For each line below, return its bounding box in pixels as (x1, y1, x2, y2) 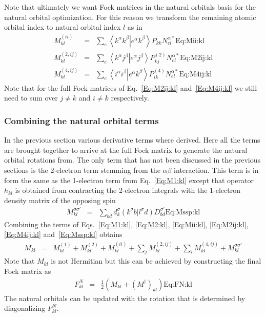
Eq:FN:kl (164, 281, 192, 288)
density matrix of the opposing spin (4, 194, 116, 205)
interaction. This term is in (174, 164, 259, 175)
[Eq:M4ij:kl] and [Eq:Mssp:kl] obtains (4, 229, 123, 240)
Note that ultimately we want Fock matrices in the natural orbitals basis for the (4, 2, 256, 12)
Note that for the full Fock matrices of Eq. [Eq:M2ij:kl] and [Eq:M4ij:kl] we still (4, 82, 257, 93)
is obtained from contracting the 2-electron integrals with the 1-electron (15, 185, 240, 195)
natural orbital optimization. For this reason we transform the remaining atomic (4, 11, 256, 22)
